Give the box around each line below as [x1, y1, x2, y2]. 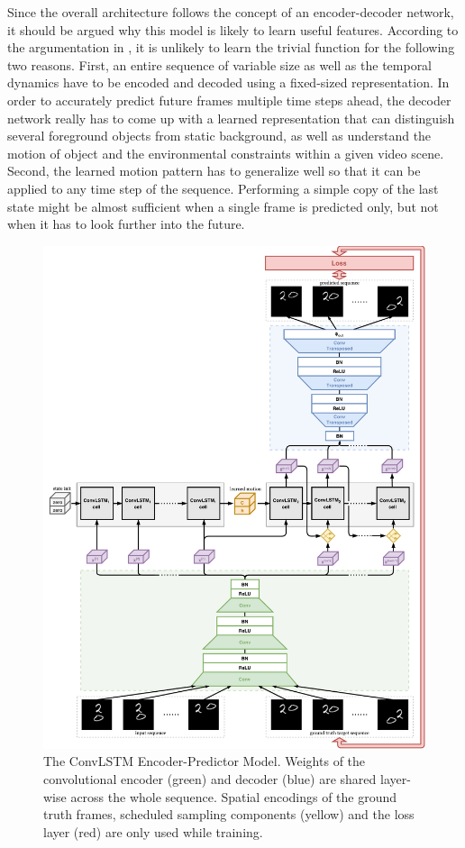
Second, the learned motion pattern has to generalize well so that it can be [7, 161, 421, 180]
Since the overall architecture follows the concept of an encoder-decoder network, [7, 3, 454, 21]
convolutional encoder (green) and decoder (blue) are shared [43, 769, 377, 788]
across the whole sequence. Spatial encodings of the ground [70, 787, 397, 806]
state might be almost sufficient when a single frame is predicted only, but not [7, 196, 439, 215]
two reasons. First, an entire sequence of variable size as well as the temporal [7, 55, 433, 74]
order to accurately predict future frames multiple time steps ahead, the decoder [7, 90, 451, 109]
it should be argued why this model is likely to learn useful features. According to [7, 20, 459, 39]
